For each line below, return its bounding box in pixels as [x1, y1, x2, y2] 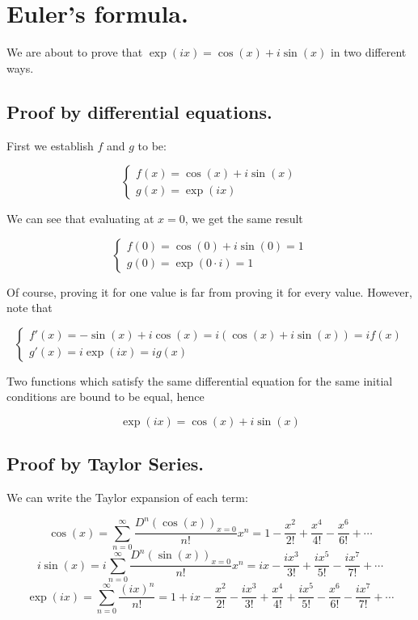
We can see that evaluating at [6, 210, 154, 227]
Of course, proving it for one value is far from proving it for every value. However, [6, 283, 412, 300]
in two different [330, 44, 407, 61]
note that [6, 299, 53, 316]
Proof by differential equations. [6, 99, 272, 124]
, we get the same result [184, 210, 303, 227]
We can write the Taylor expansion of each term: [6, 489, 248, 506]
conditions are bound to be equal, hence [6, 388, 205, 405]
